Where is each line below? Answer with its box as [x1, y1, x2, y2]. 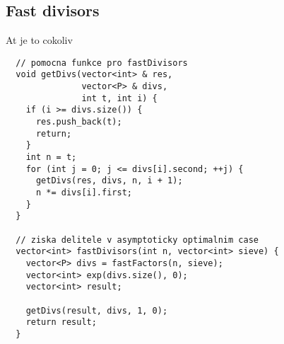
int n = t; [25, 152, 77, 163]
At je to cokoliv [6, 33, 73, 47]
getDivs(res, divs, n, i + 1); [35, 176, 183, 186]
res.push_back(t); [35, 117, 122, 127]
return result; [25, 317, 97, 328]
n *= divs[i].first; [35, 188, 132, 198]
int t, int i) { [81, 93, 158, 103]
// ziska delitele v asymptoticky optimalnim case [16, 234, 259, 245]
